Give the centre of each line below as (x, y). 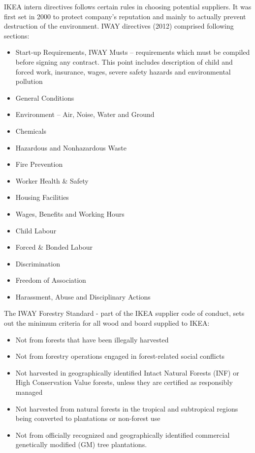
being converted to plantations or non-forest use (88, 418)
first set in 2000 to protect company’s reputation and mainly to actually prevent (125, 16)
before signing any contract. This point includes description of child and (124, 61)
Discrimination (38, 263)
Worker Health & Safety (52, 180)
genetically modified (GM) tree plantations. (81, 444)
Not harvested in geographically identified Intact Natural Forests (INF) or (127, 372)
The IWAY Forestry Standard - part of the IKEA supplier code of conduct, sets (124, 313)
